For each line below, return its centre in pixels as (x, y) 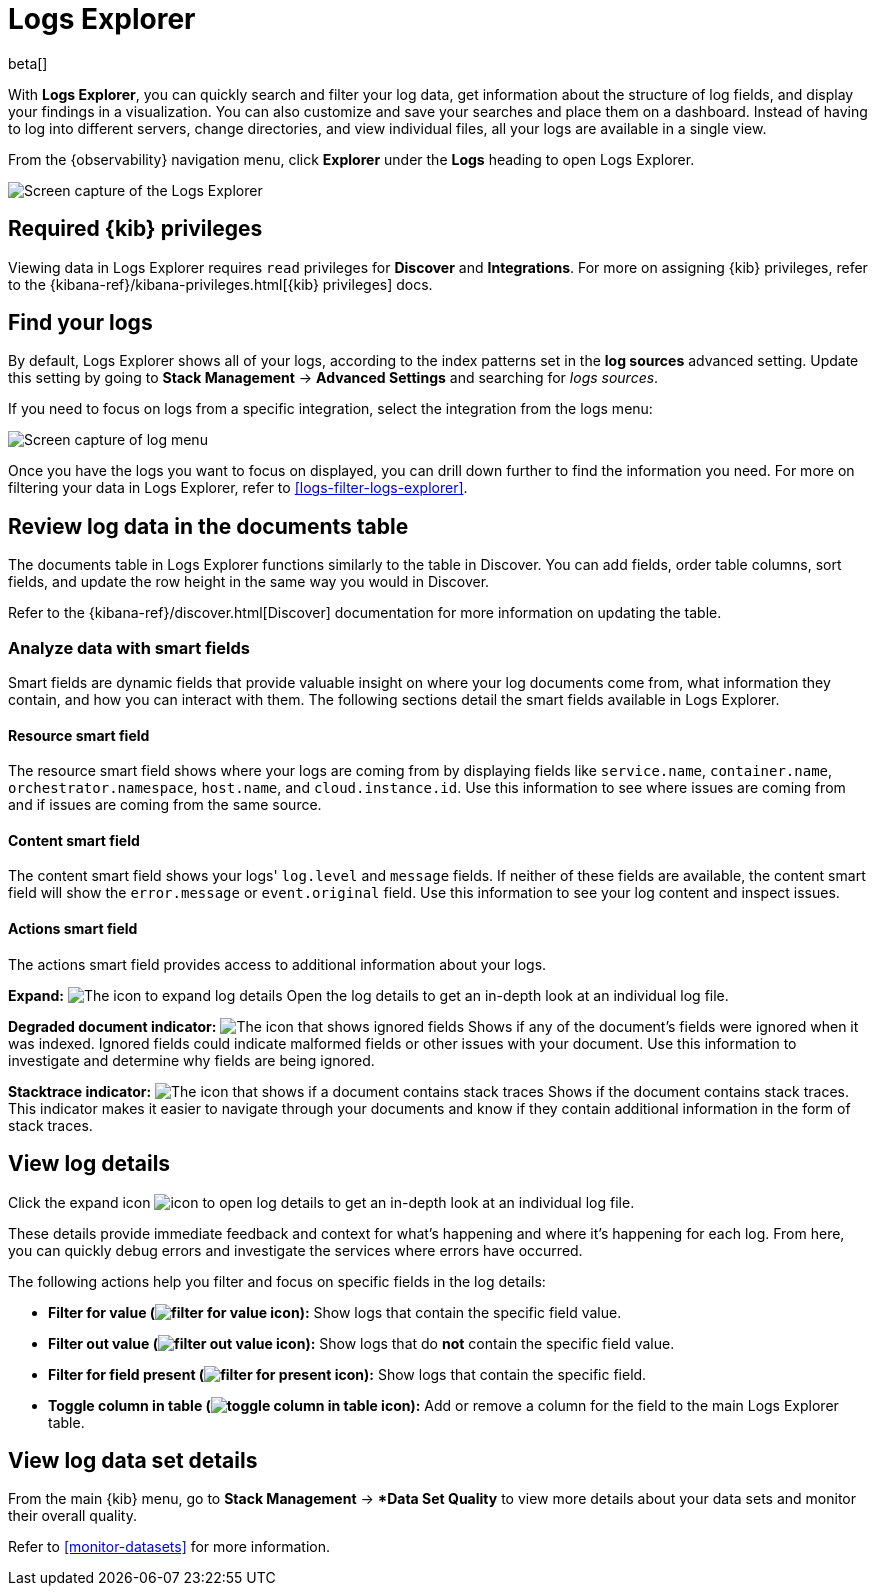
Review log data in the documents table (208, 526)
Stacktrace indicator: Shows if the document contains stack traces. (429, 1091)
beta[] (28, 63)
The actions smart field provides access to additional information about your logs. (277, 964)
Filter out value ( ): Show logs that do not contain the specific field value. (361, 1343)
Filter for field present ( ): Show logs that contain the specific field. (347, 1374)
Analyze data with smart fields (129, 647)
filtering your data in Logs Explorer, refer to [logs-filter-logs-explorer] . (238, 488)
